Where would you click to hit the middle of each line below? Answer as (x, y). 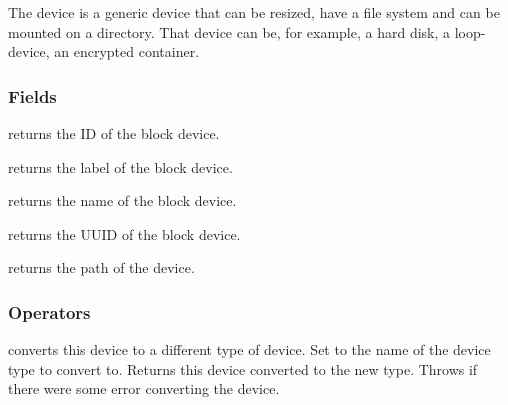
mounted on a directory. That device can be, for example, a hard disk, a (229, 31)
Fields (32, 95)
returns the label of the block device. (120, 166)
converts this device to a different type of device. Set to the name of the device (249, 349)
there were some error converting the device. (144, 388)
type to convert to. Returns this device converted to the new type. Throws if (243, 368)
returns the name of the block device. (122, 200)
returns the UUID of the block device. (124, 233)
